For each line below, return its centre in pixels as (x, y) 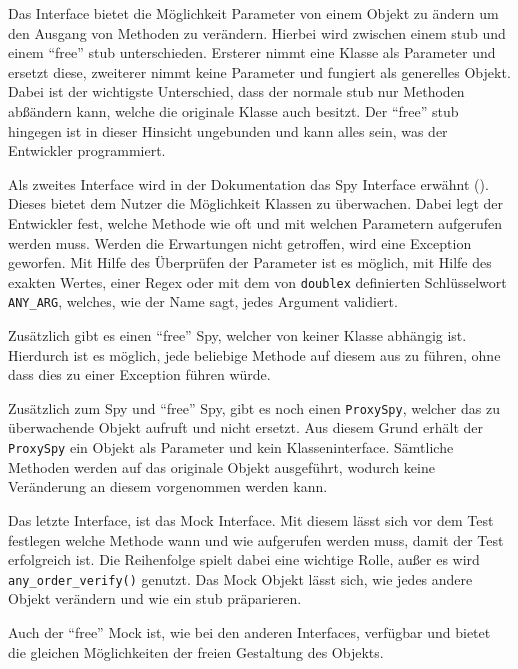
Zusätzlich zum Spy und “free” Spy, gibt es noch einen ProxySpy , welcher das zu (254, 407)
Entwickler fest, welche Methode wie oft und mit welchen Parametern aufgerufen (255, 222)
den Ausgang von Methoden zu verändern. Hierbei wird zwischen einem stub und (257, 32)
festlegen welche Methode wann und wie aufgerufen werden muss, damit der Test (256, 539)
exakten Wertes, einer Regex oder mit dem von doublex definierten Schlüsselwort (257, 281)
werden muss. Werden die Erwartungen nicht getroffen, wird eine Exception (240, 242)
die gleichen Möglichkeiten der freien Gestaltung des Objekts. (196, 651)
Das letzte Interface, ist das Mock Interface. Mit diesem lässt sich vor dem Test (251, 519)
